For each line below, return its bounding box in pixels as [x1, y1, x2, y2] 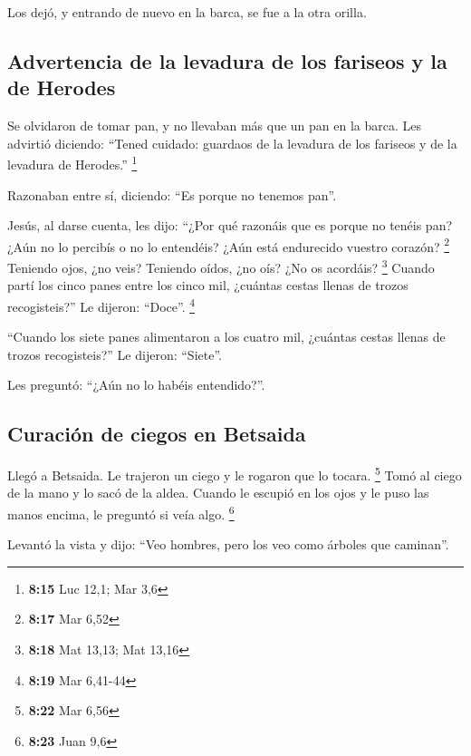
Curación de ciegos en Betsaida [7, 420, 306, 448]
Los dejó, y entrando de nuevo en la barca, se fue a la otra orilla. [7, 3, 367, 21]
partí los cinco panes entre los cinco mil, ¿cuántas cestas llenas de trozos [7, 276, 409, 295]
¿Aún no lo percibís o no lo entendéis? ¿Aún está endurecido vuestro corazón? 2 [7, 234, 450, 256]
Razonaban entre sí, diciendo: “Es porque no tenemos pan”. [7, 185, 337, 204]
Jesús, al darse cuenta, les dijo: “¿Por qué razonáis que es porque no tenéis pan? [7, 216, 453, 235]
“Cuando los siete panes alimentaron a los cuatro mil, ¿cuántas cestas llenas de [7, 327, 446, 346]
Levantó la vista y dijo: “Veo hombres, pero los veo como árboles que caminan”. [7, 535, 449, 554]
